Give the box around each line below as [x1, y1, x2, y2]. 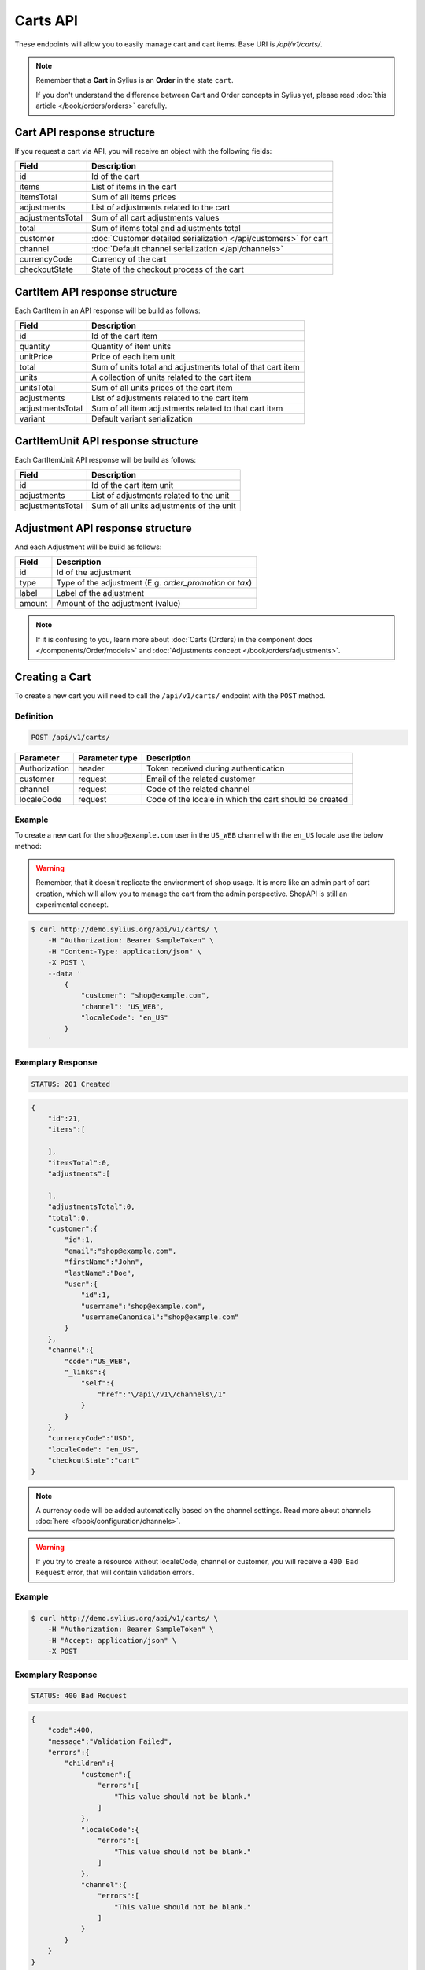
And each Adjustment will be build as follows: [14, 542, 162, 552]
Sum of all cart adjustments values [91, 213, 220, 224]
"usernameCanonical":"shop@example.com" [80, 1313, 239, 1321]
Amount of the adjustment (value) [56, 598, 181, 609]
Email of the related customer [146, 773, 256, 784]
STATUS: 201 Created [31, 1080, 110, 1089]
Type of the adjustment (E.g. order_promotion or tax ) [56, 578, 253, 589]
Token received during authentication [146, 763, 285, 774]
